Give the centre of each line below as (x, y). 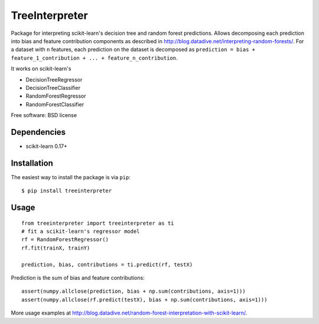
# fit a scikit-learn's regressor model (81, 231)
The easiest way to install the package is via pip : (71, 177)
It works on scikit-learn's (41, 69)
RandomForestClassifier (55, 104)
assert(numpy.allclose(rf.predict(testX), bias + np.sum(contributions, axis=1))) (144, 299)
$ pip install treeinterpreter (67, 191)
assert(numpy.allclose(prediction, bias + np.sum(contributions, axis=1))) (134, 291)
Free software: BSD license (44, 115)
